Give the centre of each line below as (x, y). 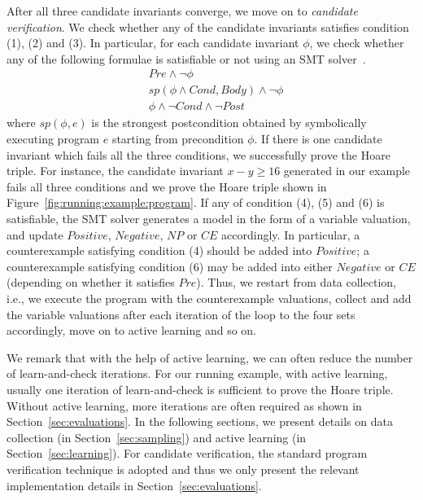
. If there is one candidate (318, 139)
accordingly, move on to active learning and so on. (131, 330)
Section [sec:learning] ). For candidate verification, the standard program (187, 453)
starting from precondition (178, 139)
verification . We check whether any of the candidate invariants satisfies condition (208, 26)
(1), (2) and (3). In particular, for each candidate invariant (153, 43)
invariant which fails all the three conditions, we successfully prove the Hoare (198, 154)
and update (35, 234)
